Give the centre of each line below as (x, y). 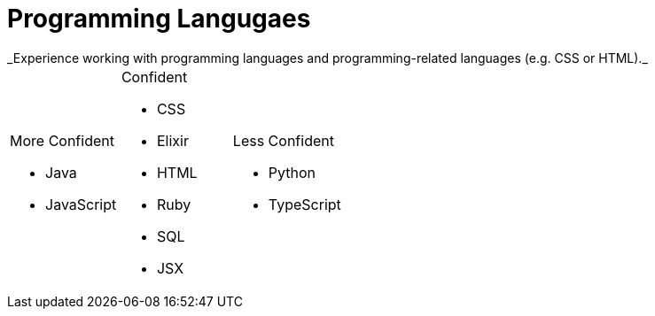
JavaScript (81, 204)
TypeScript (304, 204)
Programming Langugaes (159, 19)
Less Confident (283, 140)
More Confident (62, 140)
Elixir (172, 140)
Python (292, 172)
